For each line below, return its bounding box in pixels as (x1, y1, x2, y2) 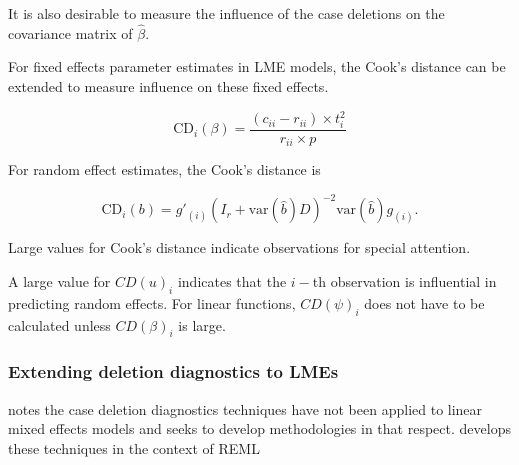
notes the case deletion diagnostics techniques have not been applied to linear (8, 398, 483, 419)
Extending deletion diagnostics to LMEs (8, 359, 339, 384)
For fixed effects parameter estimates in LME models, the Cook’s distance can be (8, 56, 506, 77)
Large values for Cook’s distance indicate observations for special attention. (8, 237, 471, 258)
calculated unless (8, 314, 111, 335)
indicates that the (177, 271, 287, 291)
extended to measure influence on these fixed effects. (8, 76, 329, 96)
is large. (178, 314, 226, 335)
